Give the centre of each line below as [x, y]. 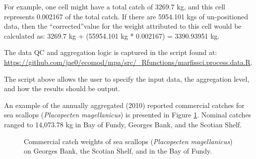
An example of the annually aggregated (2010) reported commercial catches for [124, 105]
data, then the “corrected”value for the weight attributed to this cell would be [123, 26]
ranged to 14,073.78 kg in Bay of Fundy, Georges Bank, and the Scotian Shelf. [123, 124]
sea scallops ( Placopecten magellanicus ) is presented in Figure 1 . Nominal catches [128, 115]
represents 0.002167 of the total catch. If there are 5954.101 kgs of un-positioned [126, 16]
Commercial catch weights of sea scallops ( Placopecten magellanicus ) [128, 141]
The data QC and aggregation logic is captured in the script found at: [111, 52]
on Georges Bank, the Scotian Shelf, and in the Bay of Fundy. [118, 151]
